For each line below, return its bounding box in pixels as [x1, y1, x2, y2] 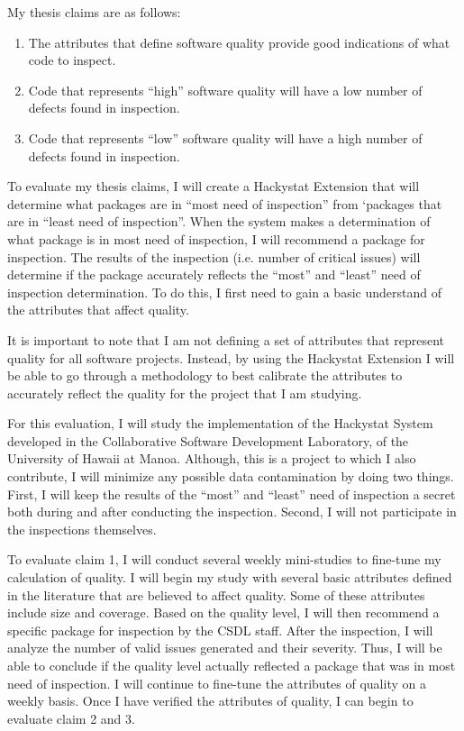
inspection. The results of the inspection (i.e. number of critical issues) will [7, 247, 421, 266]
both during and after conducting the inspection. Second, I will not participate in [7, 502, 457, 521]
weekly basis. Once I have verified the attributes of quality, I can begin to [7, 691, 414, 710]
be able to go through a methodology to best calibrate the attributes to [7, 366, 403, 385]
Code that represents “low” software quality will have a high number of [28, 128, 423, 147]
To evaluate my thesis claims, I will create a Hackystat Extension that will [7, 177, 420, 196]
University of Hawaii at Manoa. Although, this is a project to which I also [7, 449, 416, 468]
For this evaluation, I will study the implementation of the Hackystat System [7, 414, 433, 433]
